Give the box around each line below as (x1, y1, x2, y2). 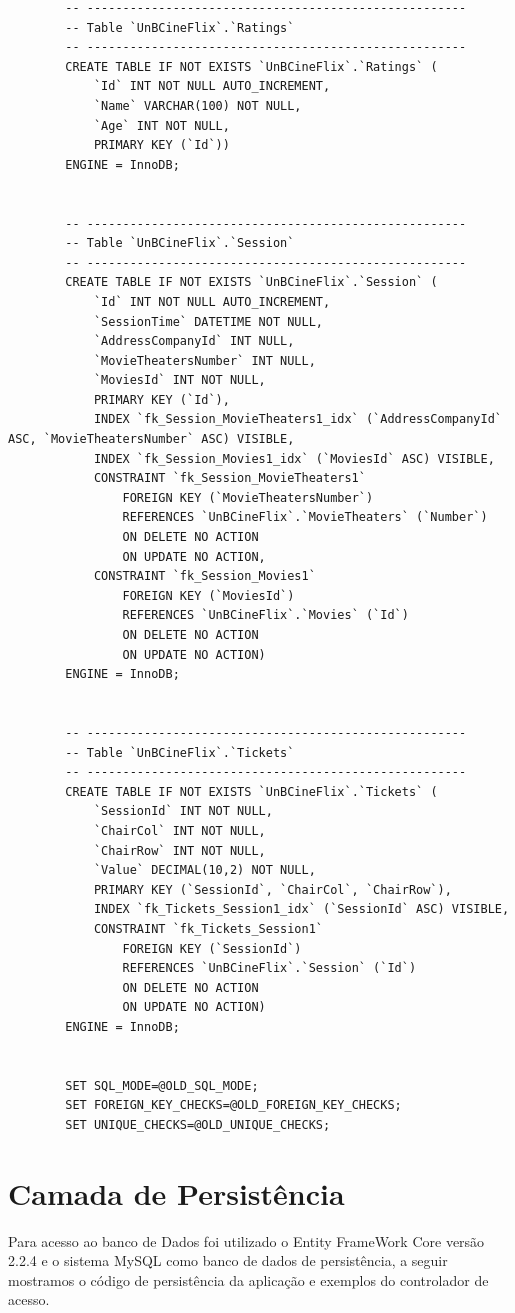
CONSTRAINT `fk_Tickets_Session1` (93, 921, 323, 936)
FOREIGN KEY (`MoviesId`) (122, 588, 295, 603)
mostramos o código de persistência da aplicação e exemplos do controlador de (8, 1269, 489, 1290)
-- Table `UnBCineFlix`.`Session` (65, 236, 295, 251)
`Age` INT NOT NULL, (93, 118, 230, 133)
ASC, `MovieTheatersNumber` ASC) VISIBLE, (8, 432, 295, 447)
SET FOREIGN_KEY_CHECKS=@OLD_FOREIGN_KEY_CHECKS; (65, 1098, 402, 1113)
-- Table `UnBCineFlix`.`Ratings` (65, 20, 295, 35)
